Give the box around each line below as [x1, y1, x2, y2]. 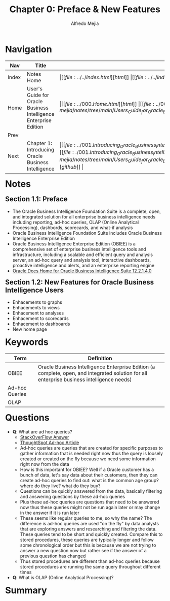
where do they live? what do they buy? [20, 483, 101, 489]
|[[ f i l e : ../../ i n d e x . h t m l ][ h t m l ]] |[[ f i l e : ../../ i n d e [59, 74, 167, 81]
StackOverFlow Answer [20, 434, 69, 440]
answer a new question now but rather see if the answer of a [20, 547, 147, 553]
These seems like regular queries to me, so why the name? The [20, 515, 152, 521]
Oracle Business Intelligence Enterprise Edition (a [37, 363, 155, 370]
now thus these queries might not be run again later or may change [20, 504, 160, 510]
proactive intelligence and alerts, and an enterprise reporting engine [12, 262, 155, 268]
